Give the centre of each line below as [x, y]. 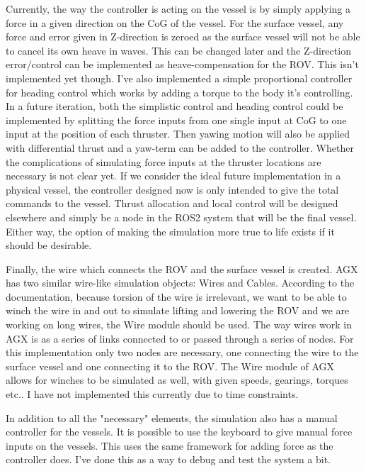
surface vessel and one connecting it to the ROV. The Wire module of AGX [170, 366]
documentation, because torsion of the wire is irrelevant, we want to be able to [176, 296]
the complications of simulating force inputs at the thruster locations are [164, 161]
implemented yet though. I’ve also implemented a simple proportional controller [179, 78]
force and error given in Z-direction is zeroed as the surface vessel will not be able [183, 37]
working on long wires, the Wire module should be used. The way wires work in [179, 325]
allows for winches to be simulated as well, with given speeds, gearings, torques [177, 380]
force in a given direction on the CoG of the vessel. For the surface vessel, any [175, 22]
